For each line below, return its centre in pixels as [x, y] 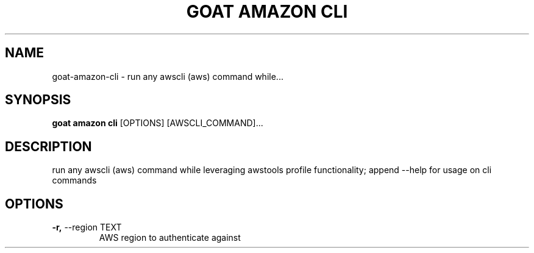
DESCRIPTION [48, 146]
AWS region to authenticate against [170, 238]
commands [74, 180]
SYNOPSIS [38, 100]
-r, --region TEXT [87, 227]
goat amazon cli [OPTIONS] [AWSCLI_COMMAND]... [158, 123]
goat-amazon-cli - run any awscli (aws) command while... [168, 76]
